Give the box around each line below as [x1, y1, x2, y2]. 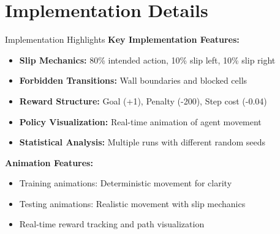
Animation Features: [5, 156, 93, 169]
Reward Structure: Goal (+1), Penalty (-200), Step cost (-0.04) [19, 94, 267, 107]
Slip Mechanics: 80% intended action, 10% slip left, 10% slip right [19, 53, 276, 66]
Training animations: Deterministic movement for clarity [19, 177, 232, 189]
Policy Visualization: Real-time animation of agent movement [19, 115, 262, 128]
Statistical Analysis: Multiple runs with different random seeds [19, 136, 266, 148]
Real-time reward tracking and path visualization [19, 218, 205, 230]
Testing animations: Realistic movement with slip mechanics [19, 197, 246, 210]
